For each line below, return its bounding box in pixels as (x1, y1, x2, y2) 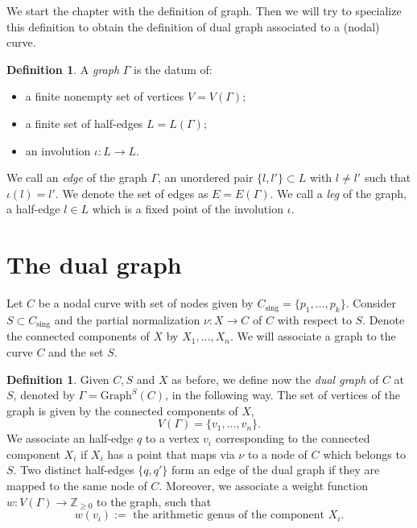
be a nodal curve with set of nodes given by (38, 295, 254, 311)
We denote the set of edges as (62, 184, 208, 201)
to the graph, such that (97, 493, 212, 509)
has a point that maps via (107, 445, 235, 462)
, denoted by (13, 386, 75, 403)
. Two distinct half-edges (13, 461, 134, 478)
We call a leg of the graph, (277, 184, 407, 201)
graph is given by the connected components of (6, 402, 238, 419)
